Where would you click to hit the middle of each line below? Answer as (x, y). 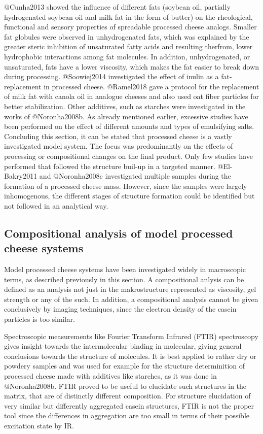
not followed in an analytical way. (56, 205)
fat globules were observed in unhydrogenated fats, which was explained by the (127, 36)
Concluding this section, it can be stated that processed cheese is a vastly (118, 136)
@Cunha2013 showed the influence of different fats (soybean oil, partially (117, 7)
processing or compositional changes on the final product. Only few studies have (128, 156)
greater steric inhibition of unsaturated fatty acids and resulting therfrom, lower (128, 46)
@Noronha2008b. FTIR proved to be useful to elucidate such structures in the (125, 386)
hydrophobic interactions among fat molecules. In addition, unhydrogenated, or (127, 56)
